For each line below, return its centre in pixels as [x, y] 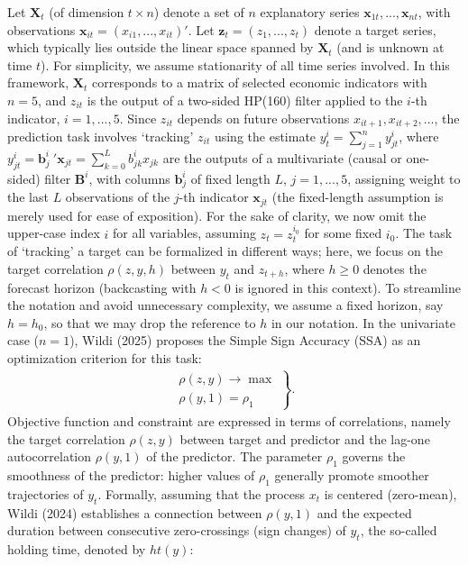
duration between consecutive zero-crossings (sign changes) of [177, 530]
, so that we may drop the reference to [150, 322]
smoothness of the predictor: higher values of [131, 474]
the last [28, 197]
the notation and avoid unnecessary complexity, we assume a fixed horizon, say [225, 305]
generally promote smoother [352, 474]
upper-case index [54, 233]
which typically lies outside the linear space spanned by [161, 47]
